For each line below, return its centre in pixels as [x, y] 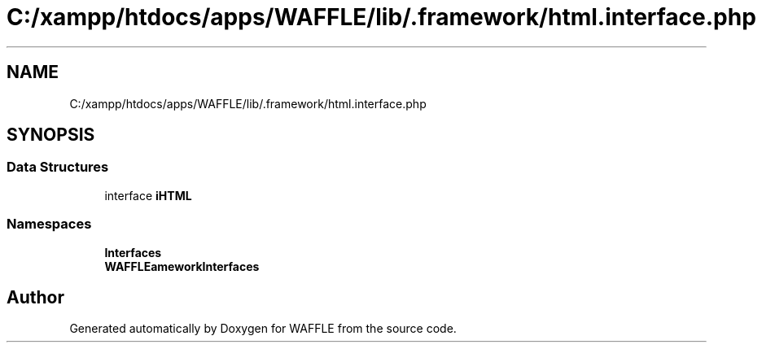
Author [35, 297]
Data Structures [58, 167]
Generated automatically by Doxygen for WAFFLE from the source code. [263, 329]
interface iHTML [148, 195]
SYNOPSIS [51, 135]
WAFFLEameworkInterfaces [182, 266]
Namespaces [49, 224]
